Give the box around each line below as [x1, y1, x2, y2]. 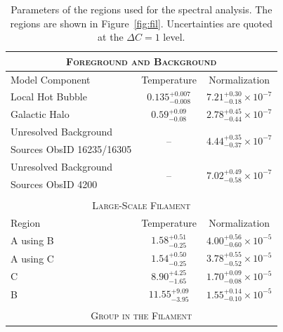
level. [163, 29, 185, 44]
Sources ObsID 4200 [11, 176, 98, 191]
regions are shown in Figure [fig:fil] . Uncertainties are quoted [10, 15, 273, 30]
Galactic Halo [11, 107, 70, 121]
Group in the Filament [91, 308, 192, 323]
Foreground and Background [66, 53, 217, 68]
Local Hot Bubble [11, 89, 87, 104]
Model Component [11, 72, 91, 86]
